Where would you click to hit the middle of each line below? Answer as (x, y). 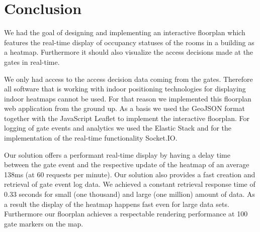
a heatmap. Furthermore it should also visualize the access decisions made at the (129, 52)
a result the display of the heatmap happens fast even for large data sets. (117, 204)
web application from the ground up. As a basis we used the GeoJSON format (125, 108)
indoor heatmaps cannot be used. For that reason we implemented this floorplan (128, 98)
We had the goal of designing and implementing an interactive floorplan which (125, 32)
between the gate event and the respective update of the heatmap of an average (127, 164)
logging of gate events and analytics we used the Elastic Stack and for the (118, 128)
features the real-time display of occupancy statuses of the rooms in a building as (129, 42)
